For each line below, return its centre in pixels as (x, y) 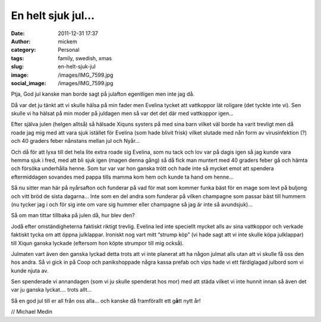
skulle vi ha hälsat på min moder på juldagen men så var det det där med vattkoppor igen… (122, 114)
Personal (69, 50)
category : (23, 50)
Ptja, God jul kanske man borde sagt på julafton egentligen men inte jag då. (103, 94)
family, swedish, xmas (85, 58)
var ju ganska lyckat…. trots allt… (51, 290)
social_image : (29, 83)
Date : (18, 33)
